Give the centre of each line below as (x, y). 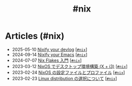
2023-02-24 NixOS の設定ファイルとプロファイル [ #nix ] (68, 72)
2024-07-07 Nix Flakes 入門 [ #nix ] (47, 60)
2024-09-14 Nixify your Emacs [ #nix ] (50, 55)
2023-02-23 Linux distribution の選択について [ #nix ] (65, 78)
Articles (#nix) (35, 36)
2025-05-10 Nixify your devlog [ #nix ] (50, 49)
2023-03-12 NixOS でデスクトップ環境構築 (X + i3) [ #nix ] (70, 66)
